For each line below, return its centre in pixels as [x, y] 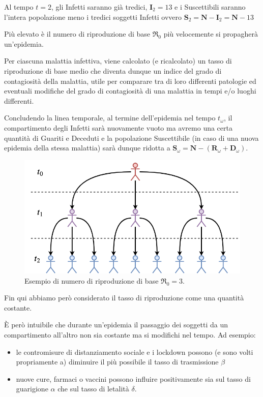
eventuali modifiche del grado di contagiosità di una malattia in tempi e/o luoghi [130, 91]
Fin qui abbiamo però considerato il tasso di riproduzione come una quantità [124, 298]
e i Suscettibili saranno [210, 7]
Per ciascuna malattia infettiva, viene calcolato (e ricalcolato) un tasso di [118, 61]
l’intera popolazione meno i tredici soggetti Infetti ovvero [93, 17]
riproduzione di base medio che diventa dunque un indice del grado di [113, 70]
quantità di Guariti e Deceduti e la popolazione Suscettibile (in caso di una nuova [131, 138]
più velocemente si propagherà [211, 34]
